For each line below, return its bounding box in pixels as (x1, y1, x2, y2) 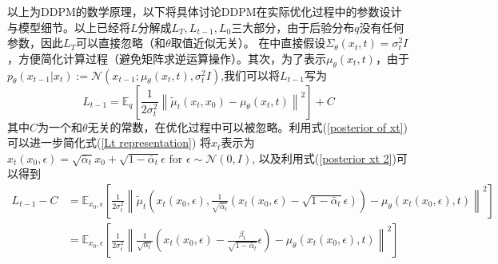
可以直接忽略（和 (76, 34, 166, 51)
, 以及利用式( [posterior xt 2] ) (252, 149, 396, 166)
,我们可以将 (221, 66, 281, 83)
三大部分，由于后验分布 (231, 18, 355, 35)
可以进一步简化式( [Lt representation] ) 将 (7, 134, 212, 151)
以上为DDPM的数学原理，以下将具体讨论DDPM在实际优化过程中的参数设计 (7, 3, 402, 19)
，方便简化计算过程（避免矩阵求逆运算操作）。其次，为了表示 (7, 49, 326, 66)
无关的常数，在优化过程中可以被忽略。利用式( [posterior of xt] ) (87, 118, 408, 135)
